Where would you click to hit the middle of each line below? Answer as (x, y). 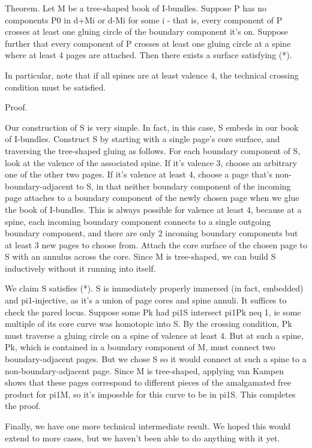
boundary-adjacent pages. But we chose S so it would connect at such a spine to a (156, 359)
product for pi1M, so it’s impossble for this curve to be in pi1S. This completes (150, 394)
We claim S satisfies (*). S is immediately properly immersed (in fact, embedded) (154, 288)
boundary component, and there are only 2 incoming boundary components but (151, 233)
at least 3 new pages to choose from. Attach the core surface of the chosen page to (156, 244)
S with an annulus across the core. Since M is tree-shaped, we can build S (140, 256)
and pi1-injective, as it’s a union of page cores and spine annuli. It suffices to (146, 300)
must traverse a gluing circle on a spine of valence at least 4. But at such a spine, (154, 335)
